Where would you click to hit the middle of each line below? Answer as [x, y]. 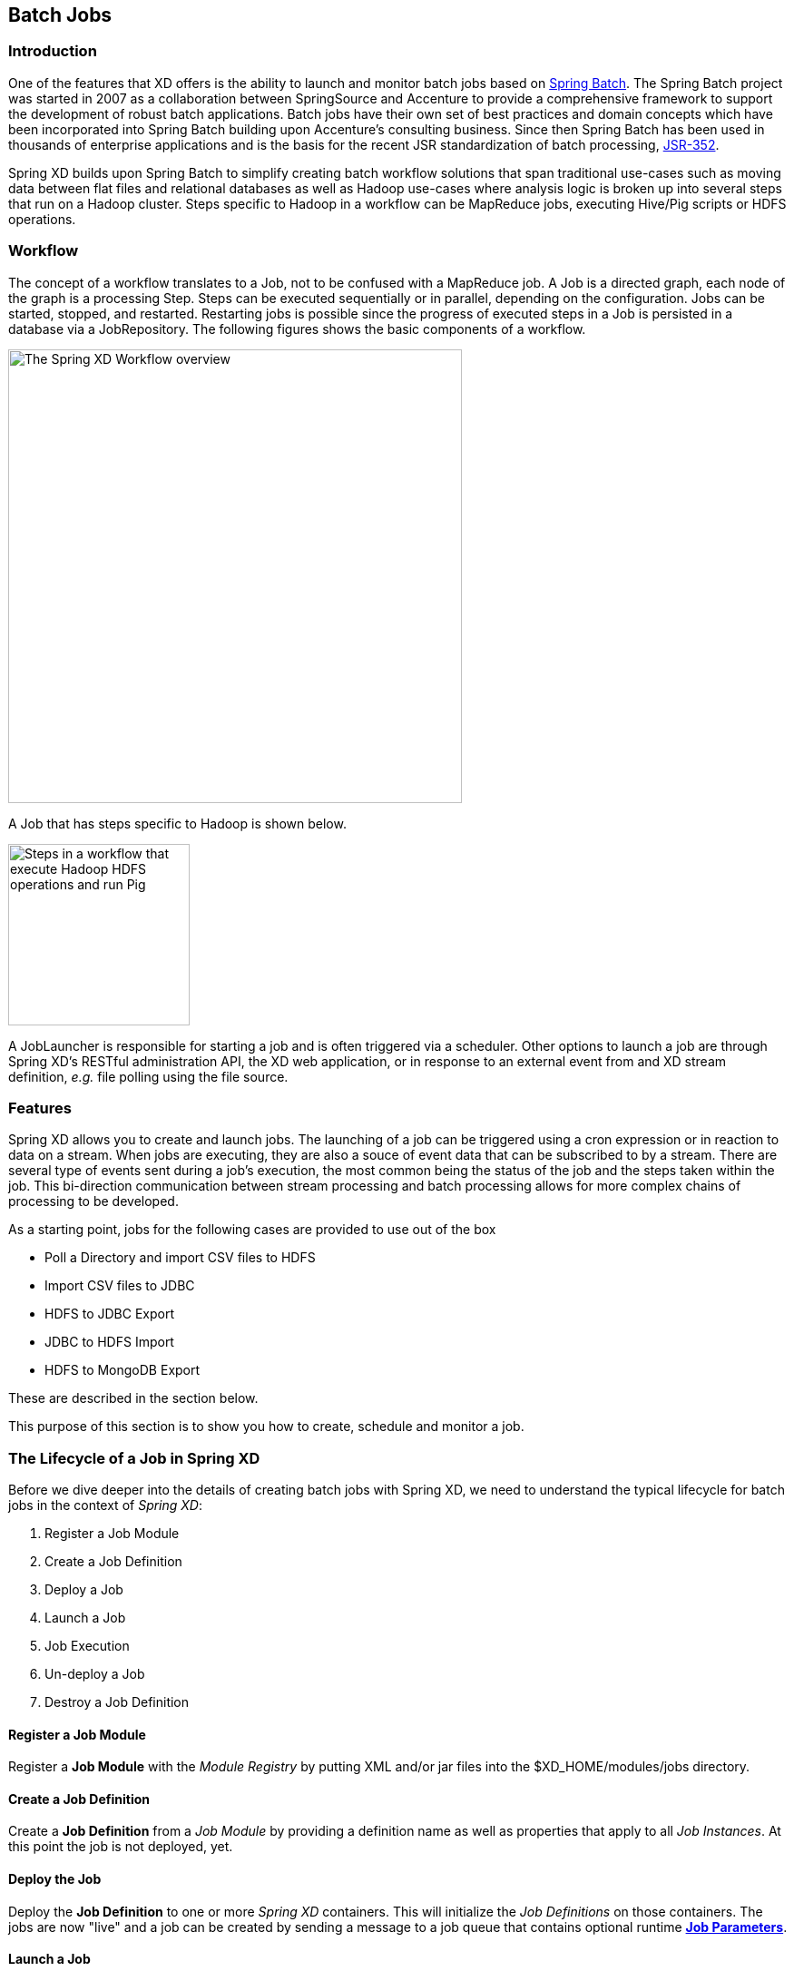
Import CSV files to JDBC [120, 1286]
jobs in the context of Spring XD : [106, 1505]
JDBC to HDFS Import [109, 1342]
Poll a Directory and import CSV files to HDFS [180, 1258]
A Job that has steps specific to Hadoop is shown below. [177, 823]
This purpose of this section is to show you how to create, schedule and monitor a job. [266, 1427]
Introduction [53, 51]
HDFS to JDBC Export [109, 1314]
